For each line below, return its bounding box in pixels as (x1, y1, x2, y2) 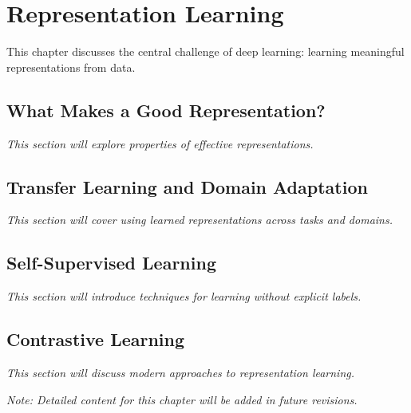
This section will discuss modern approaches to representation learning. (6, 364, 355, 380)
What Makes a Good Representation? (6, 97, 326, 122)
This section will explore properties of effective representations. (6, 135, 314, 151)
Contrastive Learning (6, 327, 185, 352)
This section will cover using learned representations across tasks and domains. (6, 211, 393, 228)
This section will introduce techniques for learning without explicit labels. (6, 288, 362, 305)
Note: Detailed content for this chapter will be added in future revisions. (6, 391, 358, 407)
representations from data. (6, 58, 136, 75)
